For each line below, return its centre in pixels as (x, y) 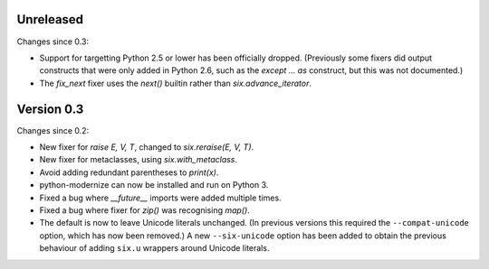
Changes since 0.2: (53, 130)
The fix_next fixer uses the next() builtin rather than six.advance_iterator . (176, 83)
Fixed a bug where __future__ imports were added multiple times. (160, 198)
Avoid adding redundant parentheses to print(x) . (129, 172)
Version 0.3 (50, 109)
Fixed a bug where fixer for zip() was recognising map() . (145, 210)
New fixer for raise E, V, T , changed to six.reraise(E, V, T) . (147, 147)
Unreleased (50, 19)
